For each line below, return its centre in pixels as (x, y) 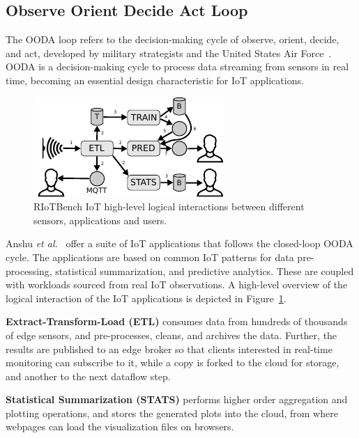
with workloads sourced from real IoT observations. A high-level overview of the (177, 284)
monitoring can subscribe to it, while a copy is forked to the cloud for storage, (173, 362)
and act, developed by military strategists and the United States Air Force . (169, 53)
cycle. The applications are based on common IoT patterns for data (150, 257)
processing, (29, 271)
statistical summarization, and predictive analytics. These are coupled (205, 271)
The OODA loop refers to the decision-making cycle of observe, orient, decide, (173, 39)
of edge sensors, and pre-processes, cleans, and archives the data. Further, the (171, 335)
